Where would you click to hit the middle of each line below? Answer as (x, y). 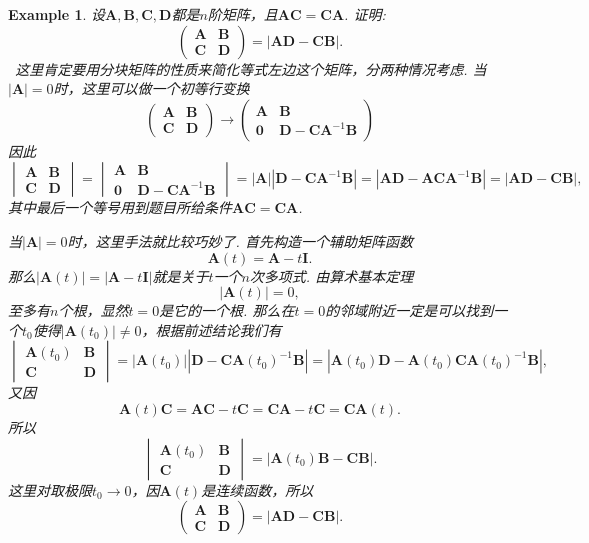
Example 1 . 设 (57, 14)
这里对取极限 (50, 489)
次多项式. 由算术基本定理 (331, 275)
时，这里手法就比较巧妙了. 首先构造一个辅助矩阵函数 (240, 240)
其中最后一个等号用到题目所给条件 (120, 207)
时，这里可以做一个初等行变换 (151, 88)
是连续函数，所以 (257, 489)
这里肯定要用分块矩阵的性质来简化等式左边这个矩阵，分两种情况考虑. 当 (251, 68)
